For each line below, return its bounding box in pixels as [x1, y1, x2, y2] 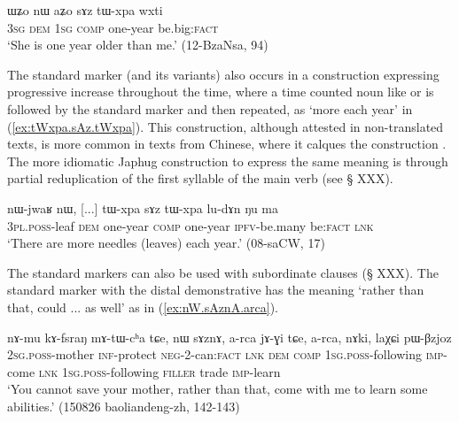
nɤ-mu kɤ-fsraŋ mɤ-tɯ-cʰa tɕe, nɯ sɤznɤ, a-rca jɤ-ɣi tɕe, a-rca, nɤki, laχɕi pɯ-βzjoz [7, 327, 452, 346]
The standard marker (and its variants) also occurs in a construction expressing [7, 65, 440, 83]
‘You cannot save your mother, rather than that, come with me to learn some [7, 380, 428, 398]
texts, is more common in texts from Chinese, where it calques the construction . [7, 134, 447, 153]
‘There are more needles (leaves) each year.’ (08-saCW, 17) [7, 234, 325, 252]
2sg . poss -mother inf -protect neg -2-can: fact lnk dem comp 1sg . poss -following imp [7, 345, 444, 364]
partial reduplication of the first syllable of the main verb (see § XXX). [7, 169, 393, 188]
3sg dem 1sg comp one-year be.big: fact [7, 18, 219, 36]
